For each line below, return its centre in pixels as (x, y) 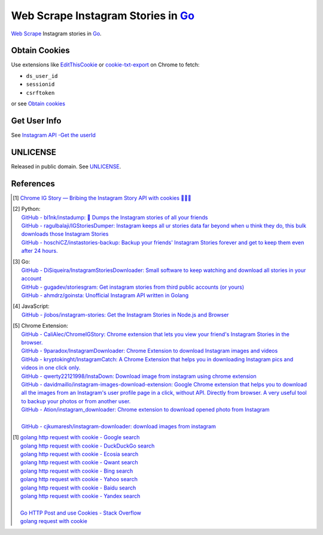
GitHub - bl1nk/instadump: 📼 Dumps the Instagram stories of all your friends (115, 217)
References (33, 184)
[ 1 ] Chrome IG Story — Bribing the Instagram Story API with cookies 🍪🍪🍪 (102, 198)
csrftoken (40, 93)
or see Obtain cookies (38, 104)
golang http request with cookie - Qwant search (79, 463)
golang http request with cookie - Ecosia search (79, 454)
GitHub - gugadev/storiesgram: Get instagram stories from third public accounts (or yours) (133, 287)
